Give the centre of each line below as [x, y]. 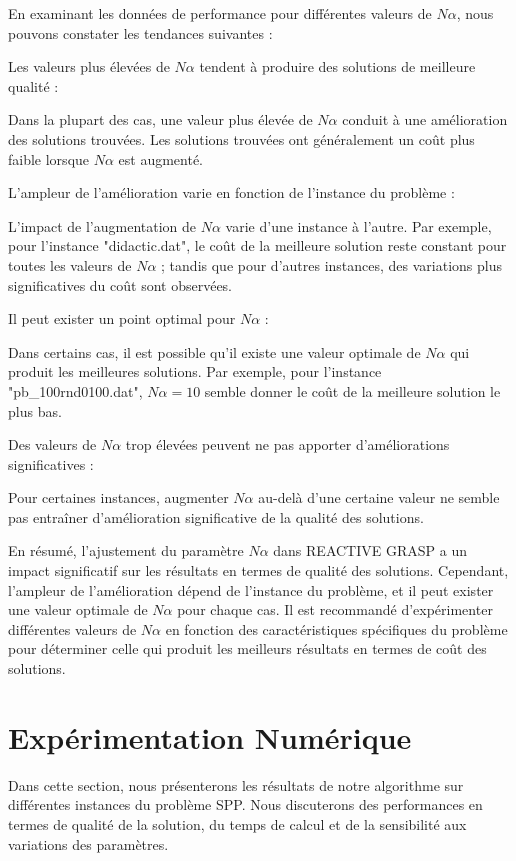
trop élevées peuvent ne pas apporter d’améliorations [287, 444]
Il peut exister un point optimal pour [122, 318]
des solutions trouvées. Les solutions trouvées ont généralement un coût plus [241, 138]
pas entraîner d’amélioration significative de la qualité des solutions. [216, 516]
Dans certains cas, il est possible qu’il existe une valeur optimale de [214, 351]
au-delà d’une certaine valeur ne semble [379, 497]
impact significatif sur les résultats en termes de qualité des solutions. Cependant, [258, 570]
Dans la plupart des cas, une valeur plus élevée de [160, 119]
